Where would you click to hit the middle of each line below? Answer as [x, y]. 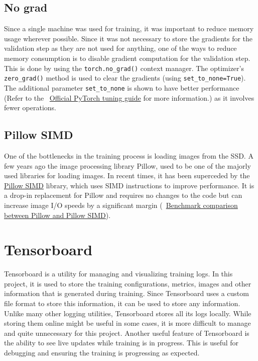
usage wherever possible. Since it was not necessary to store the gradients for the [128, 38]
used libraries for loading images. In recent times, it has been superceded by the [127, 175]
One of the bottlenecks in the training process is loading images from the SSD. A [129, 155]
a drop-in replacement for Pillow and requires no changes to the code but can [123, 195]
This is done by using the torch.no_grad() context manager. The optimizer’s [124, 68]
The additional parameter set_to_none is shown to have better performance [122, 87]
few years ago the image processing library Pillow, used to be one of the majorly [127, 165]
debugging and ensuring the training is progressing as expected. [102, 352]
